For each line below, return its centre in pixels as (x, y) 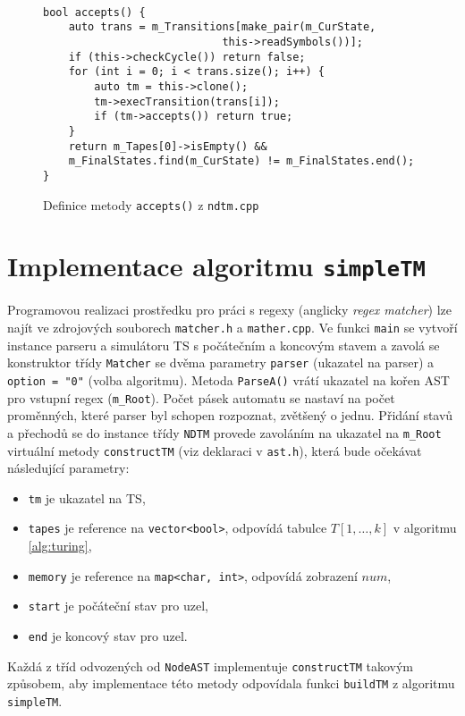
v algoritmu (425, 528)
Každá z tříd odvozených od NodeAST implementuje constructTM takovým (211, 665)
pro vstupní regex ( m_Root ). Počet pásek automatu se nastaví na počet (201, 397)
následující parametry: (68, 468)
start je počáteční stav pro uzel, (118, 606)
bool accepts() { (94, 12)
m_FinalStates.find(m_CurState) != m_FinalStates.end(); (241, 161)
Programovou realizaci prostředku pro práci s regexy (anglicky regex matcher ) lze (230, 310)
